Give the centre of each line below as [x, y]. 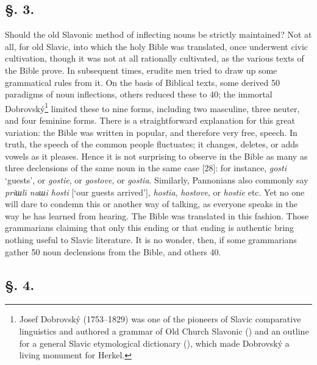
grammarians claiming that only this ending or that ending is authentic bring [150, 228]
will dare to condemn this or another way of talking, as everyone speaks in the [151, 204]
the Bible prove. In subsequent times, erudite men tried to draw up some [141, 70]
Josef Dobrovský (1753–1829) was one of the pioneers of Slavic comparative [160, 319]
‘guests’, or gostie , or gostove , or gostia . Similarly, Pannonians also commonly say [157, 179]
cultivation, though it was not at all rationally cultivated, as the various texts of [155, 58]
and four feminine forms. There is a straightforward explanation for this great [150, 120]
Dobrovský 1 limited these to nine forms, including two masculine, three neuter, [152, 107]
